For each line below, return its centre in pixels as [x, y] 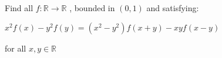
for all [16, 48]
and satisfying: [173, 8]
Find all [19, 8]
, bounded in [92, 8]
